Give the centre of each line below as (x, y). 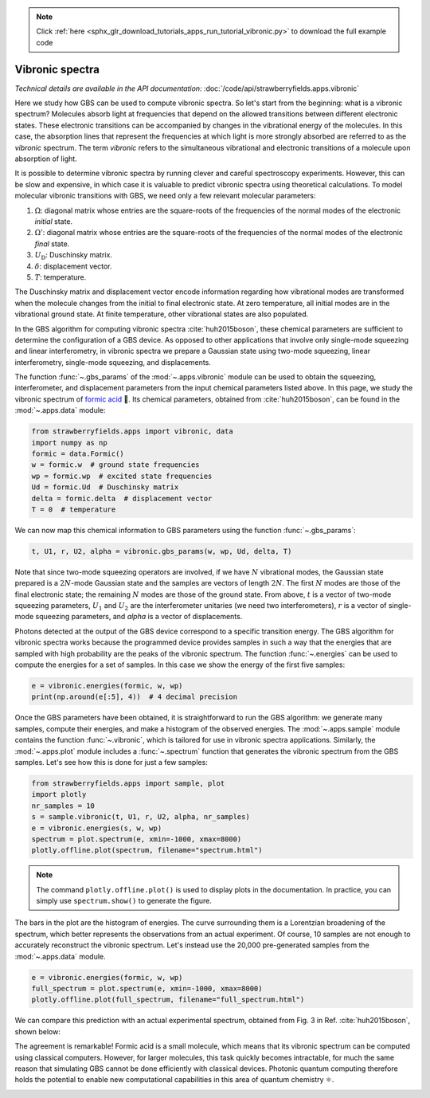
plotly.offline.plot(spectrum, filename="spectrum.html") (147, 850)
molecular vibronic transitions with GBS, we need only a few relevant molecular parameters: (165, 196)
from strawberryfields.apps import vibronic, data (133, 431)
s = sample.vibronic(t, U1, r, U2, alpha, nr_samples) (141, 817)
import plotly (59, 794)
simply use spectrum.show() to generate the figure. (124, 901)
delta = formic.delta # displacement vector (122, 498)
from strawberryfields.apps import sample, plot (128, 783)
